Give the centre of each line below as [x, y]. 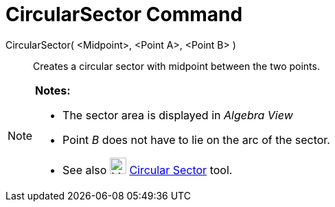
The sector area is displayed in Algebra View [178, 115]
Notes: [53, 90]
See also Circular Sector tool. [148, 170]
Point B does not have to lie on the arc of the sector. [196, 139]
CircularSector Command [124, 14]
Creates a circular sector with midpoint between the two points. [176, 66]
